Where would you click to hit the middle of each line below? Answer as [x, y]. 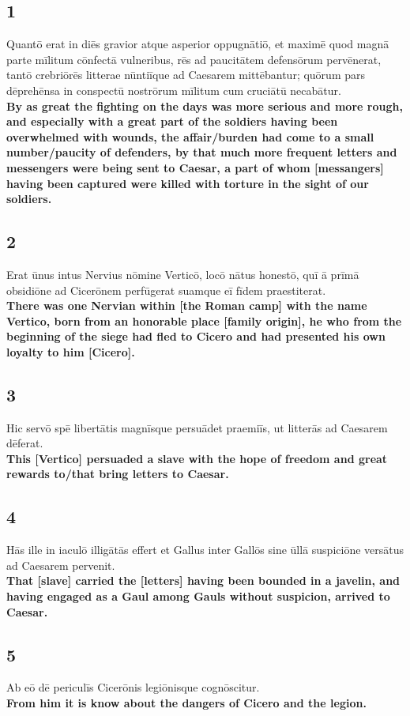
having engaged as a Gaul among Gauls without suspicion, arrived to [198, 596]
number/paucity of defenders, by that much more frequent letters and [202, 152]
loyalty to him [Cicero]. [71, 351]
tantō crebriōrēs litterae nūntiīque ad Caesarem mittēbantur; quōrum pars [186, 75]
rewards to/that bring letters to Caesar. [118, 474]
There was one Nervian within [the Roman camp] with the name [187, 305]
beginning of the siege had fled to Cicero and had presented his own [196, 336]
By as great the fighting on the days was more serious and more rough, [205, 106]
